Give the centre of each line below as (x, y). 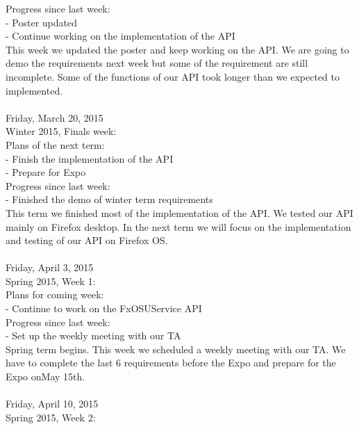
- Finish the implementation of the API (90, 158)
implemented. (34, 90)
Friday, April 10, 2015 (52, 404)
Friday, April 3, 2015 (50, 267)
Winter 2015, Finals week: (61, 131)
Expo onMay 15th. (45, 377)
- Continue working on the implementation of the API (120, 36)
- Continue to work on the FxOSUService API (104, 308)
